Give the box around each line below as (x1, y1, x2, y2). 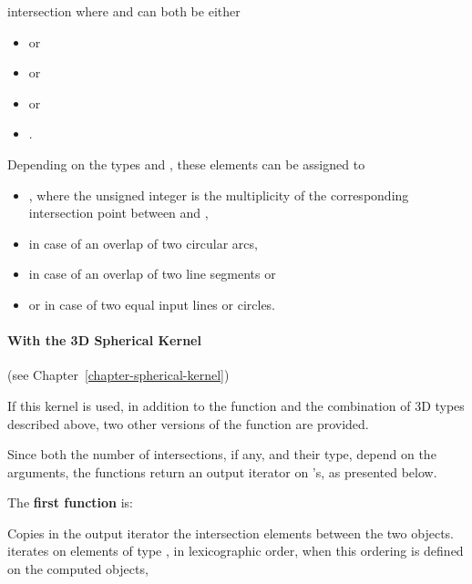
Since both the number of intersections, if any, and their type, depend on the (7, 445, 436, 464)
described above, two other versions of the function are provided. (7, 414, 369, 433)
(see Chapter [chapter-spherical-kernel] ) (7, 365, 230, 384)
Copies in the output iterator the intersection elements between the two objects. (7, 523, 454, 542)
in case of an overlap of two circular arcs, (28, 233, 258, 252)
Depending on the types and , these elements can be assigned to (7, 154, 365, 173)
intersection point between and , (28, 203, 209, 222)
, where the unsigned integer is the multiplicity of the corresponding (28, 185, 409, 204)
